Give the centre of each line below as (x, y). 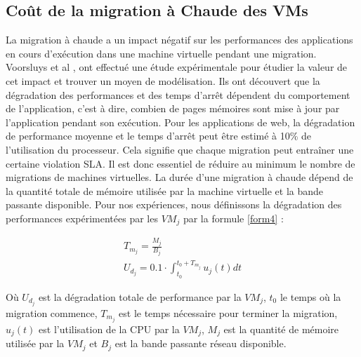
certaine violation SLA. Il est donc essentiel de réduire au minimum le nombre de (180, 163)
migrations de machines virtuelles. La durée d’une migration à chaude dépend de (179, 177)
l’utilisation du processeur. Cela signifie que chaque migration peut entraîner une (180, 149)
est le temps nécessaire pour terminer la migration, (228, 312)
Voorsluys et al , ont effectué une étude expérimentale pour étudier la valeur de (177, 67)
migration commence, (52, 312)
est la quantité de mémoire (281, 329)
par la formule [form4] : (233, 218)
